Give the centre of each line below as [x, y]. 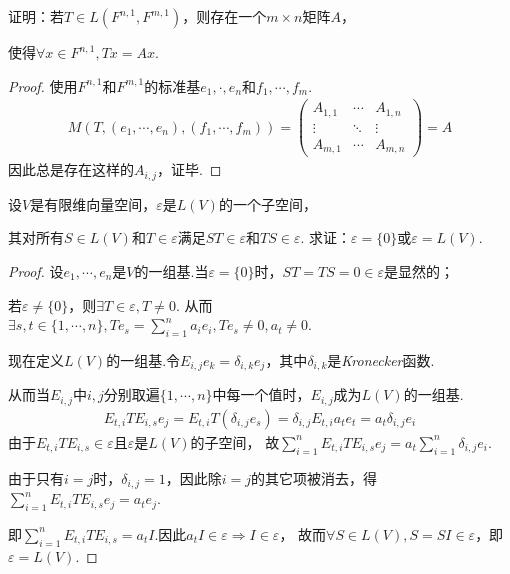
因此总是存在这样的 [71, 169]
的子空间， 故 [235, 441]
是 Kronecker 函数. [381, 359]
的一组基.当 [171, 270]
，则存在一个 [224, 16]
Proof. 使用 [43, 85]
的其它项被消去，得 [314, 477]
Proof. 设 [36, 270]
